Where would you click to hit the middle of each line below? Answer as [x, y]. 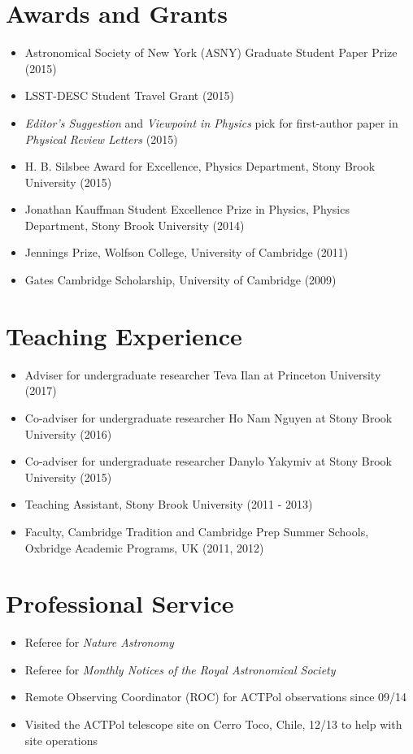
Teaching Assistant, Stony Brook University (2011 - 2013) [169, 504]
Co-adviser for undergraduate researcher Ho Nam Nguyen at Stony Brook [209, 417]
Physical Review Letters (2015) [101, 139]
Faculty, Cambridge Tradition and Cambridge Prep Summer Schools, [197, 531]
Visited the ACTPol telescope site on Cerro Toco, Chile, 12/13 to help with [213, 724]
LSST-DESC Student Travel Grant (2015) [129, 95]
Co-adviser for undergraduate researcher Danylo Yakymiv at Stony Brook [209, 461]
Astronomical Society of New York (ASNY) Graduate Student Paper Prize [211, 52]
